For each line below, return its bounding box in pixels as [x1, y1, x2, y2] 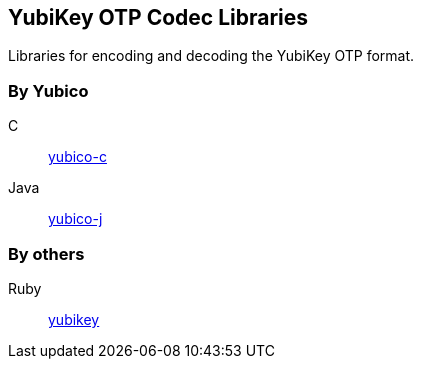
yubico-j [48, 210, 103, 228]
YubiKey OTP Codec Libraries [8, 5, 309, 30]
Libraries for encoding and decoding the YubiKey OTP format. [8, 47, 415, 65]
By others [8, 243, 85, 264]
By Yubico [8, 80, 89, 101]
